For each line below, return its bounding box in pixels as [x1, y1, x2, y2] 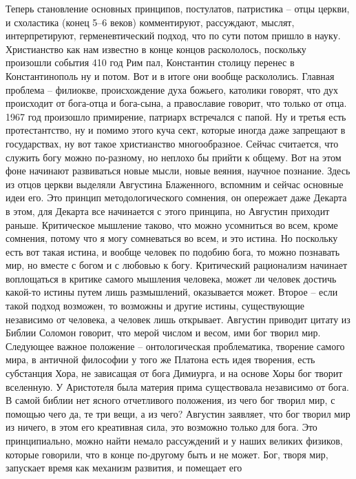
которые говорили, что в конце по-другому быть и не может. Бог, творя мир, [6, 447, 328, 461]
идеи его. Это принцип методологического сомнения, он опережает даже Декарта [6, 190, 347, 205]
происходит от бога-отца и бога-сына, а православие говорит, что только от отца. [6, 96, 347, 110]
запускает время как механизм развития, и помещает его [6, 460, 242, 475]
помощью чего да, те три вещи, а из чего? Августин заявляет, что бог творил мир [6, 406, 350, 420]
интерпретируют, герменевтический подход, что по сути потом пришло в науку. [6, 28, 341, 43]
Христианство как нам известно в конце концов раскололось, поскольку [6, 41, 306, 56]
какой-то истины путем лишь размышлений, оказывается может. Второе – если [6, 285, 338, 299]
